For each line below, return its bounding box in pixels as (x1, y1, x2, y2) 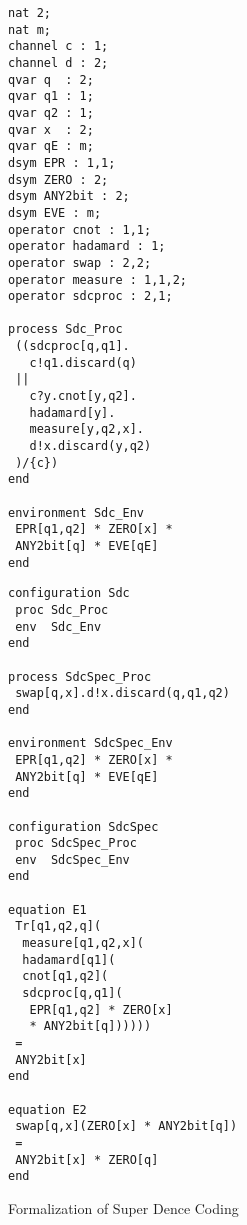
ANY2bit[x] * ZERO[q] (15, 1152, 159, 1167)
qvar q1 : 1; (8, 89, 94, 104)
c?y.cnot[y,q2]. (29, 389, 137, 404)
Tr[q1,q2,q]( (15, 919, 102, 934)
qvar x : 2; (8, 122, 94, 137)
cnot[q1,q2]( (22, 969, 109, 984)
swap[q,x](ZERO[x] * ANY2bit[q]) (15, 1119, 238, 1134)
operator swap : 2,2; (8, 255, 152, 270)
